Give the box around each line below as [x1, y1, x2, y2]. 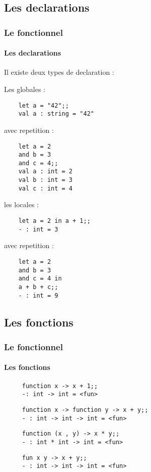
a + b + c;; [18, 283, 58, 291]
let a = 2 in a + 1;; [18, 217, 91, 225]
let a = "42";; [18, 102, 69, 109]
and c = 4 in [18, 275, 62, 282]
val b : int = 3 [18, 176, 73, 184]
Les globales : [4, 84, 45, 95]
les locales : [4, 199, 39, 210]
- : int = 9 [18, 292, 58, 299]
